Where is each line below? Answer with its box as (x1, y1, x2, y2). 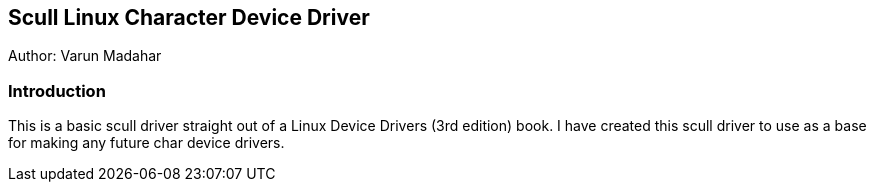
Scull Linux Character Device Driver (8, 5, 370, 30)
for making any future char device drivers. (8, 134, 285, 152)
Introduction (8, 80, 106, 101)
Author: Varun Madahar (8, 47, 162, 65)
